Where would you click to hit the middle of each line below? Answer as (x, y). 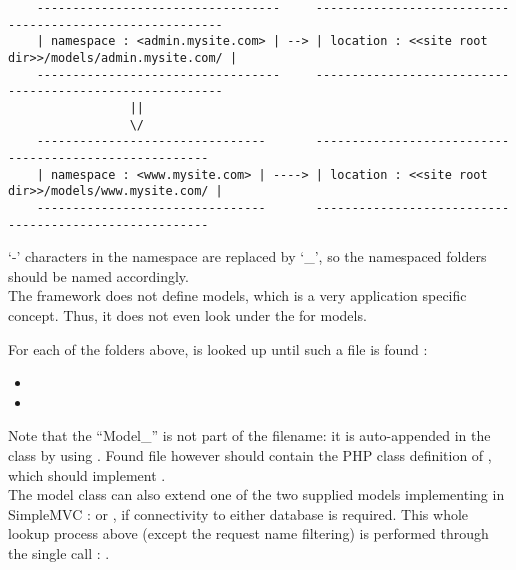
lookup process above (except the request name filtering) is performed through (248, 533)
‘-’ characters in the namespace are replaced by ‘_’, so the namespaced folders (247, 256)
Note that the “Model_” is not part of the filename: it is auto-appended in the (249, 435)
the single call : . (59, 552)
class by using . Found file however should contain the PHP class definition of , (250, 454)
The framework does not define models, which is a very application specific (237, 295)
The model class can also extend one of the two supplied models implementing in (256, 494)
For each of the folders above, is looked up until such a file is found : (218, 348)
